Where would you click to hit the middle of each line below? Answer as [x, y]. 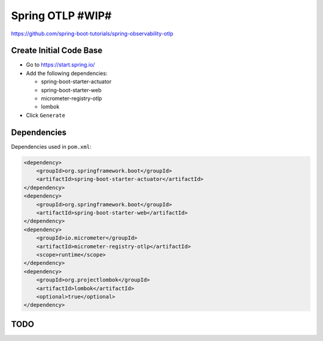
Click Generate [46, 115]
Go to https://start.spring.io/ [60, 65]
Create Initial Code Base [57, 51]
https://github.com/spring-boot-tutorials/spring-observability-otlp [92, 34]
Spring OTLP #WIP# [61, 16]
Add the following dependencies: [67, 73]
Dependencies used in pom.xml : [51, 146]
